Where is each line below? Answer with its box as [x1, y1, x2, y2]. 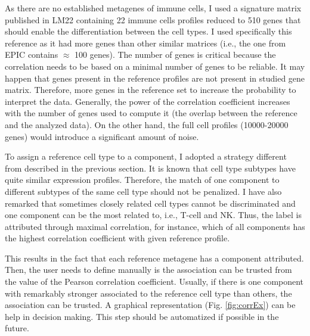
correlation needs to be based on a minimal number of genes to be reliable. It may [5, 60, 305, 72]
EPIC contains [5, 48, 58, 61]
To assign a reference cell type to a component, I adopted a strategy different [5, 150, 287, 163]
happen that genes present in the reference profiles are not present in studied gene [5, 71, 305, 84]
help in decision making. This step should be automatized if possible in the [5, 310, 279, 322]
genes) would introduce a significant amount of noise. [5, 130, 199, 142]
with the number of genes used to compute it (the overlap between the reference [5, 107, 297, 119]
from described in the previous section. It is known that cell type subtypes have [5, 161, 296, 174]
